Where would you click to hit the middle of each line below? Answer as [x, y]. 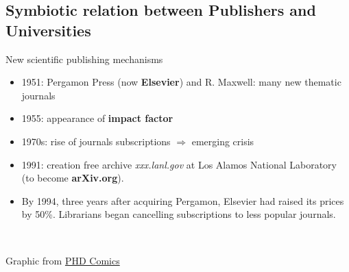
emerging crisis [223, 141]
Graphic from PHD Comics [63, 260]
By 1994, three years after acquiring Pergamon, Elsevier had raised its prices [183, 200]
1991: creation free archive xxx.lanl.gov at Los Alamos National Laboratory [179, 164]
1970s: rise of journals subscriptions [96, 141]
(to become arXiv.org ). [73, 178]
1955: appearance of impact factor [97, 118]
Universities [48, 30]
